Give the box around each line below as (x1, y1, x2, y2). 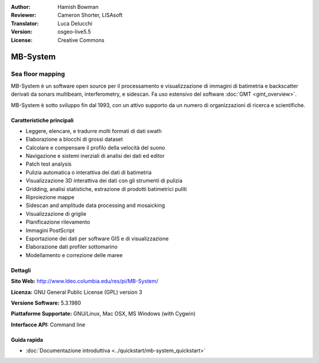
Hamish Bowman (57, 4, 99, 10)
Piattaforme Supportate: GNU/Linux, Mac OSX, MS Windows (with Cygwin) (11, 310, 196, 317)
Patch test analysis (25, 160, 72, 168)
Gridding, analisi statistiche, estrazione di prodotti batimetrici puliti (25, 185, 187, 192)
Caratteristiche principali (11, 116, 74, 124)
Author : (11, 4, 31, 10)
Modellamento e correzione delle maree (25, 251, 123, 258)
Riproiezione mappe (25, 194, 75, 201)
